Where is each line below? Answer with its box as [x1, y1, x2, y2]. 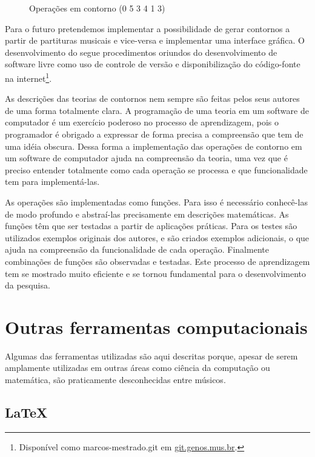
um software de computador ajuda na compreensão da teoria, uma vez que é [5, 152, 288, 164]
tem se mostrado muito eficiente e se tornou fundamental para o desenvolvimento [5, 267, 306, 279]
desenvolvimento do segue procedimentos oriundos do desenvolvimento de [5, 45, 277, 58]
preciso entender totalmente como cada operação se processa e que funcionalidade [5, 163, 308, 176]
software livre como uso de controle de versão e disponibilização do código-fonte [5, 58, 300, 70]
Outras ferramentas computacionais [5, 314, 308, 339]
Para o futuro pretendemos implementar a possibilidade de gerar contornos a [5, 22, 290, 35]
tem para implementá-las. [5, 175, 100, 188]
